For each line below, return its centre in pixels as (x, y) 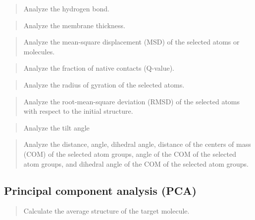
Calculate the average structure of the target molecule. (106, 211)
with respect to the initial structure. (78, 111)
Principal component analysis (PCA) (100, 190)
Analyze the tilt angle (56, 127)
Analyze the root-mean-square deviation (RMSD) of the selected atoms (132, 101)
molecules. (39, 51)
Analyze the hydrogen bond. (66, 8)
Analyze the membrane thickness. (74, 25)
